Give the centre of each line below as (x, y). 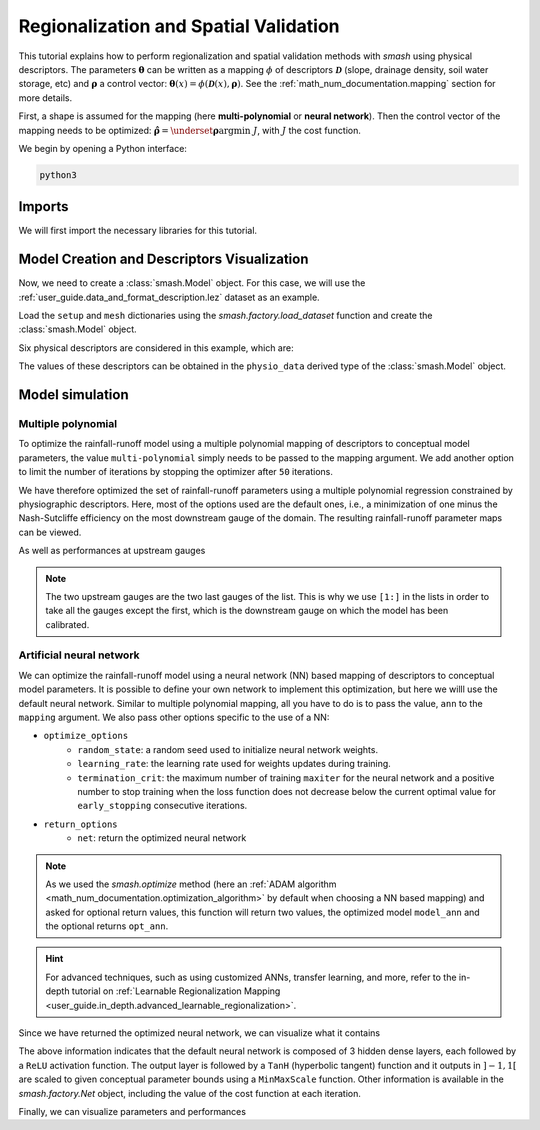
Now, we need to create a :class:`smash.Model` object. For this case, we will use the (192, 283)
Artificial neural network (79, 655)
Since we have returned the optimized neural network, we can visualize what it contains (199, 1033)
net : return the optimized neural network (162, 838)
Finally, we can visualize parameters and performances (132, 1111)
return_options (81, 824)
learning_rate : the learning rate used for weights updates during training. (234, 764)
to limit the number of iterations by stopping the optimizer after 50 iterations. (176, 472)
